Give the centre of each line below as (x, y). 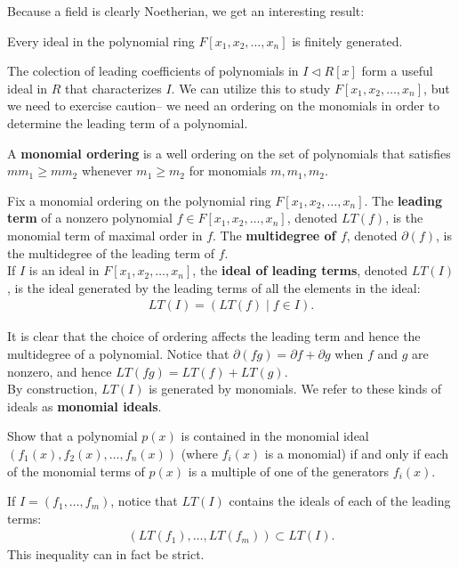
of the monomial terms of (76, 471)
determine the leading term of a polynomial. (128, 122)
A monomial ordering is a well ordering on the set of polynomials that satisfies (229, 153)
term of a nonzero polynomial (90, 218)
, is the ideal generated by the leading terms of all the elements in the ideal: (214, 287)
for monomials (228, 171)
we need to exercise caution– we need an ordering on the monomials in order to (224, 106)
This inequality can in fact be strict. (106, 554)
